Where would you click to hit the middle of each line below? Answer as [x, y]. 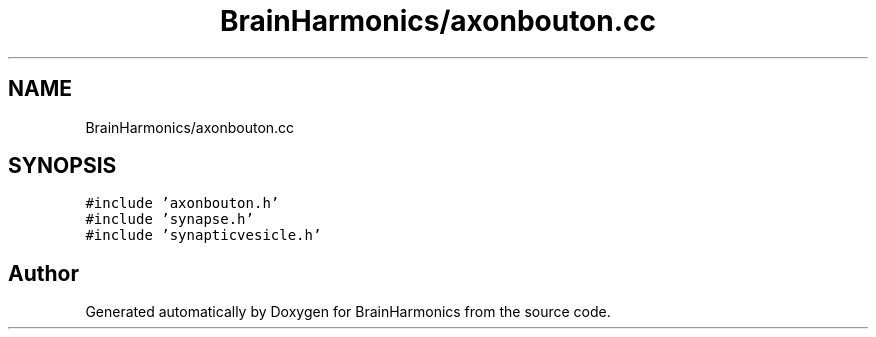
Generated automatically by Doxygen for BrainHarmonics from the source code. [348, 312]
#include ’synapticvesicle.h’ [203, 235]
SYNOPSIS [62, 166]
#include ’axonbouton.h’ [182, 203]
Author [43, 273]
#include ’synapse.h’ [169, 219]
